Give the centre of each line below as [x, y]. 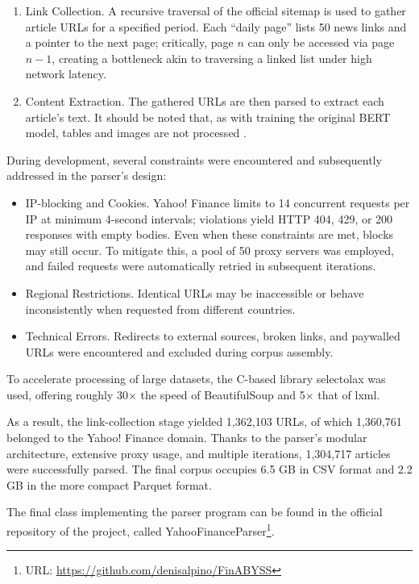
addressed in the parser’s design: [87, 175]
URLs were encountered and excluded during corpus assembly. [179, 351]
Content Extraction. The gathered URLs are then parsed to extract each [205, 100]
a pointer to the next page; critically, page [129, 42]
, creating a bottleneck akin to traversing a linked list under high [212, 58]
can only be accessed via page [321, 42]
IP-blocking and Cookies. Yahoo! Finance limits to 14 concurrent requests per [218, 202]
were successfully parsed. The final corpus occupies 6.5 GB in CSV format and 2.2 [209, 469]
